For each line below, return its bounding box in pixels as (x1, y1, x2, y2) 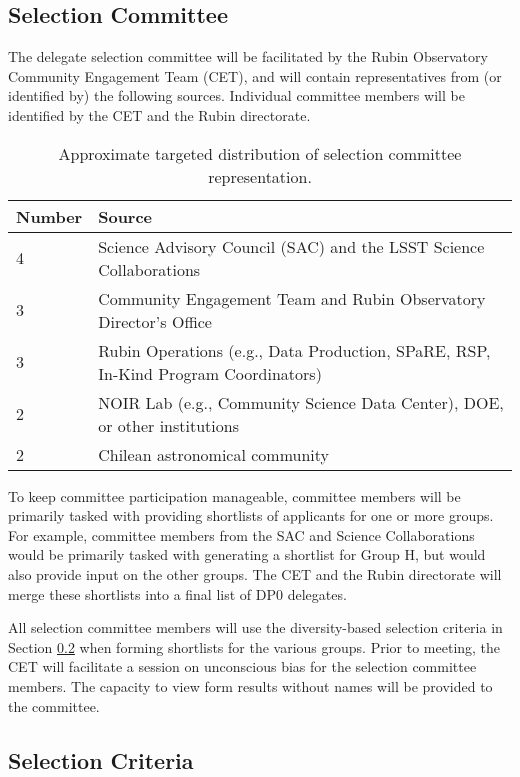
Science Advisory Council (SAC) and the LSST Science (98, 234, 485, 258)
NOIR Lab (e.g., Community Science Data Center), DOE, (98, 390, 504, 414)
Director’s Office (98, 309, 212, 333)
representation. (208, 164, 312, 188)
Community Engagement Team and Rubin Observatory (98, 286, 486, 310)
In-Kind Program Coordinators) (98, 361, 322, 385)
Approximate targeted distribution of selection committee (58, 141, 462, 165)
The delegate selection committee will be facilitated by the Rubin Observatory (8, 46, 488, 67)
